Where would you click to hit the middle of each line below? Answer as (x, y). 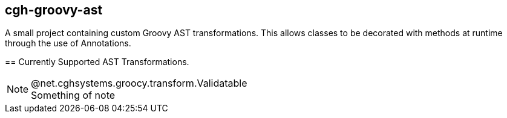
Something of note (73, 95)
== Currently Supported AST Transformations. (97, 62)
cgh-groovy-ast (54, 10)
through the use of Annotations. (68, 43)
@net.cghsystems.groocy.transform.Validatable (139, 83)
